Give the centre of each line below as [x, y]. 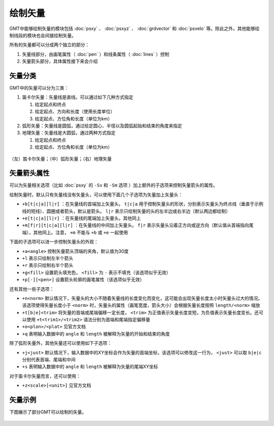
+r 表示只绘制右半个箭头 [48, 265]
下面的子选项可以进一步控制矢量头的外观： [54, 242]
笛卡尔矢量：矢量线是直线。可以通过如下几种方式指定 [78, 97]
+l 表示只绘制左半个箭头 [48, 258]
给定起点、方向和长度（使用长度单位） [75, 111]
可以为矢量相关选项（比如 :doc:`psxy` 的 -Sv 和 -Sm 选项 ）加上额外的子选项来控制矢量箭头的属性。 [113, 185]
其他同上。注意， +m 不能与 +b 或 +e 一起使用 [81, 232]
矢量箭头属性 [29, 173]
